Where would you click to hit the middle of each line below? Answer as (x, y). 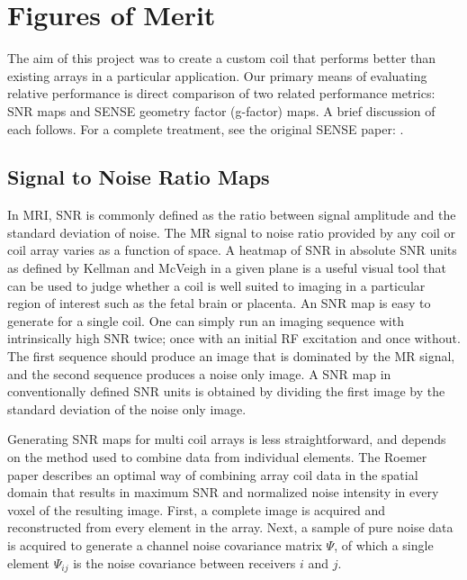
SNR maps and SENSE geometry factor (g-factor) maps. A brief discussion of (221, 110)
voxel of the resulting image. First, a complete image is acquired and (197, 509)
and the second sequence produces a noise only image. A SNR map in (199, 373)
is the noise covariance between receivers (184, 562)
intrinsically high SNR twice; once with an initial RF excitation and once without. (234, 338)
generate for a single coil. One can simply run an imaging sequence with (206, 320)
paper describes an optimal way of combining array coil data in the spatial (213, 474)
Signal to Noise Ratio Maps (139, 177)
